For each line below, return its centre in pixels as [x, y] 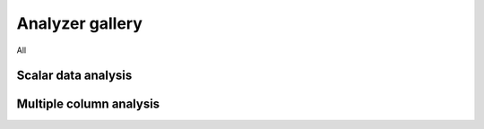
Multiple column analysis [88, 104]
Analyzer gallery [80, 23]
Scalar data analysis [74, 76]
